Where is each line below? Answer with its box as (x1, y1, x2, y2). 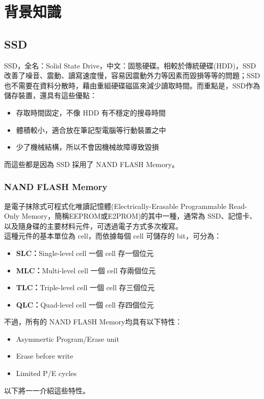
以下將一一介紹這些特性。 (4, 385, 90, 395)
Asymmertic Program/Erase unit (16, 333, 119, 344)
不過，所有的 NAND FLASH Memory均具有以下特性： (4, 316, 182, 327)
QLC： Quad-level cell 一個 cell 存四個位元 (16, 299, 154, 310)
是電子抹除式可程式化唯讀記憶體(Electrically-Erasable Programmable (4, 200, 227, 211)
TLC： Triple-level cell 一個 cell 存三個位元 (16, 282, 155, 293)
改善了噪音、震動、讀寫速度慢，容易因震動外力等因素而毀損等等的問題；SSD (4, 70, 260, 81)
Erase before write (16, 350, 73, 361)
